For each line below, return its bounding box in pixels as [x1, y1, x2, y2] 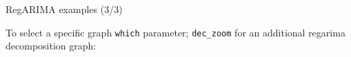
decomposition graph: [6, 38, 97, 53]
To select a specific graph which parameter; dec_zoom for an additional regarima [6, 25, 345, 39]
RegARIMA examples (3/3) [6, 2, 123, 16]
